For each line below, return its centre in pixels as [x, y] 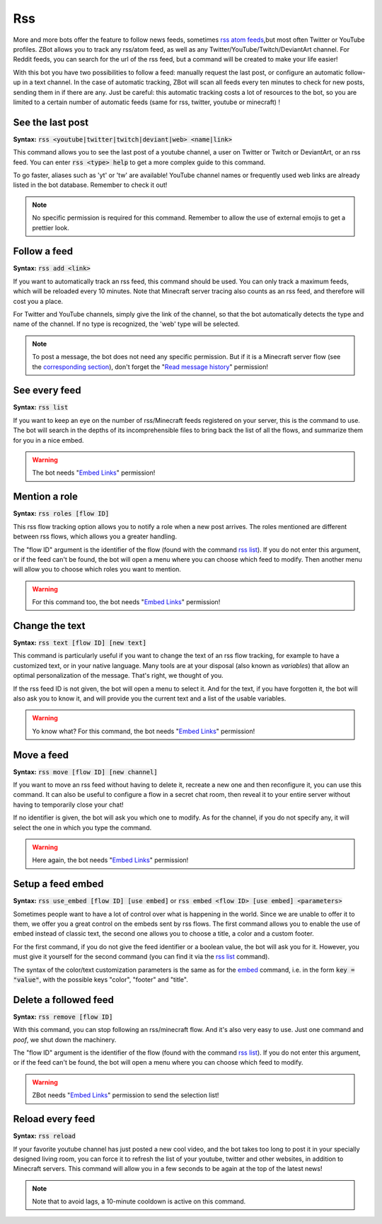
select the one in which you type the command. [82, 827]
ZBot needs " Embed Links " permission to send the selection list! [126, 1095]
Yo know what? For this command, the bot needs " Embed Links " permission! [144, 731]
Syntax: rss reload [44, 1136]
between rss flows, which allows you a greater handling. [95, 537]
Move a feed [41, 755]
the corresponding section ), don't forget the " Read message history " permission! [150, 367]
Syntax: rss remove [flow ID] [63, 1016]
